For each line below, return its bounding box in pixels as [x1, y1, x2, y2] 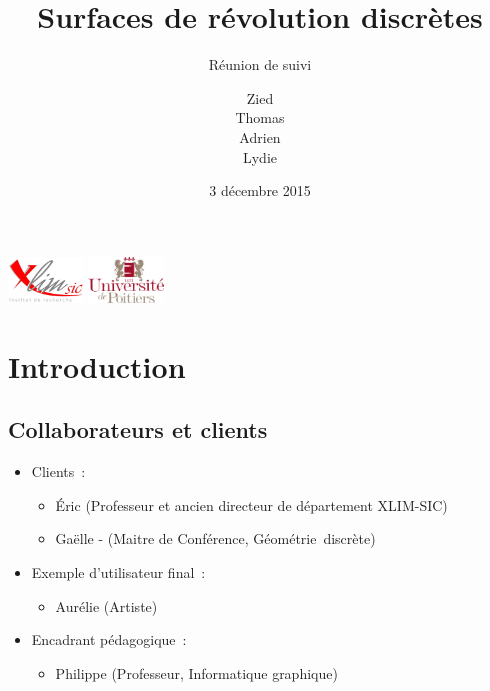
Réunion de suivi [208, 54, 312, 75]
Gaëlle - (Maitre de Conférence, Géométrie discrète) [55, 528, 376, 549]
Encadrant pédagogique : [31, 629, 187, 650]
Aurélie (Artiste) [55, 595, 158, 616]
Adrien [239, 126, 281, 147]
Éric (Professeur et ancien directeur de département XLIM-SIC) [55, 494, 448, 515]
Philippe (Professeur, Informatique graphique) [55, 662, 338, 683]
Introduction [8, 345, 186, 386]
